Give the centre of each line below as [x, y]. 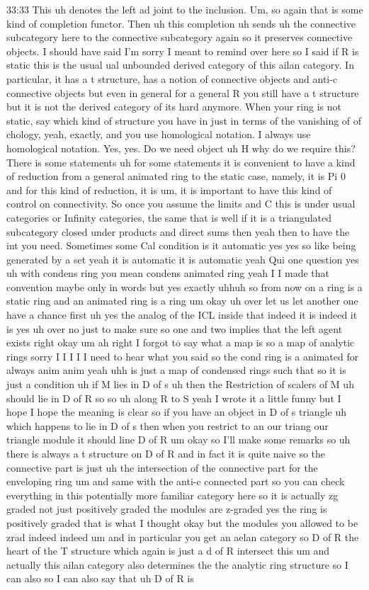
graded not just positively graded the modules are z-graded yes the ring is [167, 509]
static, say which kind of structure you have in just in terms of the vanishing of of [184, 120]
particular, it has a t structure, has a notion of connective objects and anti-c [172, 78]
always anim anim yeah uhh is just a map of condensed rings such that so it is [176, 370]
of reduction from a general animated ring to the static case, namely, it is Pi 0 [176, 176]
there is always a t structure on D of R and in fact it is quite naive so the [166, 453]
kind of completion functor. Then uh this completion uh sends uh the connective [181, 23]
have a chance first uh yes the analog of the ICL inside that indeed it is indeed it [182, 315]
